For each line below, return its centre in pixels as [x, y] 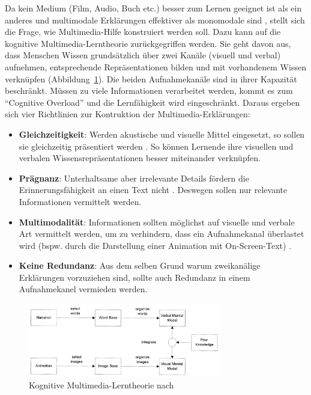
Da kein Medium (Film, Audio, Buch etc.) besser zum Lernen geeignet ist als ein [153, 8]
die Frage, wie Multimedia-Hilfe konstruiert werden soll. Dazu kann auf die [143, 32]
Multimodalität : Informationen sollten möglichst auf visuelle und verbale [157, 222]
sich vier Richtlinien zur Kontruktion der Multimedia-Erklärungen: [128, 114]
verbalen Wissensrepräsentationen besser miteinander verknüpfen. [140, 158]
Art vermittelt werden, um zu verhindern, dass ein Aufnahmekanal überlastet [162, 234]
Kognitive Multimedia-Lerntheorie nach [101, 384]
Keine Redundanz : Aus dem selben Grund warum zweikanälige [140, 265]
